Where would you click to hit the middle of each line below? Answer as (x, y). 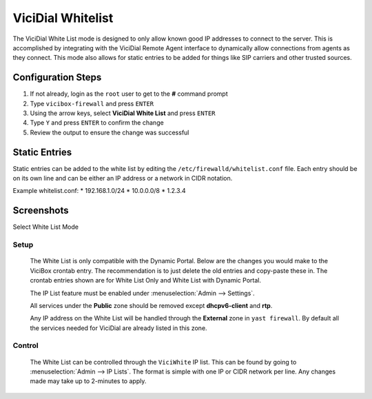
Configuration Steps (57, 78)
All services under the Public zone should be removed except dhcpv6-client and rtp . (151, 305)
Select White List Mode (46, 227)
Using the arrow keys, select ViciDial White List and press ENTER (123, 113)
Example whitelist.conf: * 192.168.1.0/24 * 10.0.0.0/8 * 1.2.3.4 (99, 191)
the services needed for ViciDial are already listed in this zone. (118, 328)
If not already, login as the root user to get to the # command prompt (129, 94)
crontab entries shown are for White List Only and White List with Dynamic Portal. (146, 280)
